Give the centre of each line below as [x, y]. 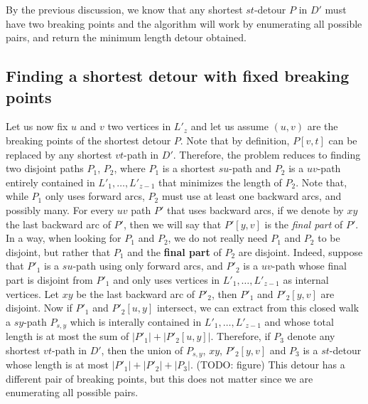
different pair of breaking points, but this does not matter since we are [159, 378]
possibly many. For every [60, 209]
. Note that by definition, [235, 140]
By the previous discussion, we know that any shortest [124, 9]
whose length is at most [57, 365]
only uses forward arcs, [95, 196]
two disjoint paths [45, 168]
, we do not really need [218, 238]
